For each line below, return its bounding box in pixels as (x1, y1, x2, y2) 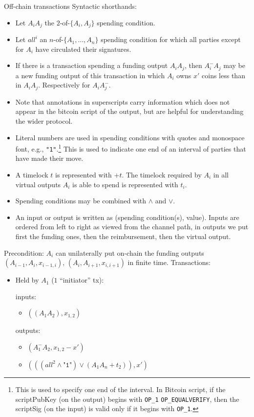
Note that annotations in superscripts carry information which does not (15, 96, 230, 107)
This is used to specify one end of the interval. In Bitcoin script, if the (15, 384, 226, 394)
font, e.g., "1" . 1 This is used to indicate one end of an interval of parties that (15, 142, 246, 154)
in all (213, 170, 229, 180)
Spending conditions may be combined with (15, 196, 147, 206)
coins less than (202, 70, 245, 80)
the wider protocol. (15, 115, 73, 126)
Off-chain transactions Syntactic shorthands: (4, 1, 137, 11)
